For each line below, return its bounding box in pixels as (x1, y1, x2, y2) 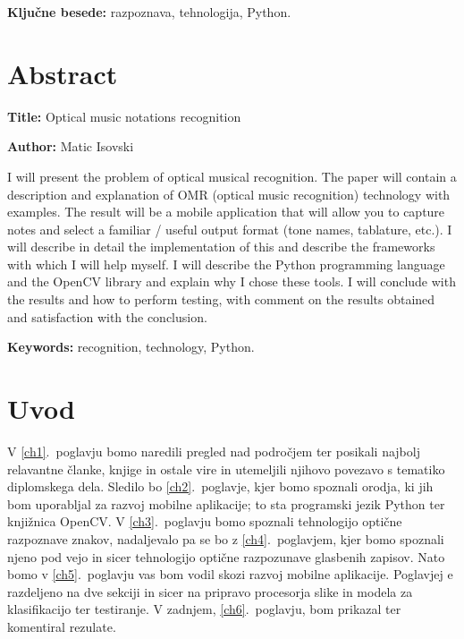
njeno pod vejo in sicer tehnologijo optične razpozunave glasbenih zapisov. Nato (7, 547, 445, 566)
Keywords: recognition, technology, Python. (7, 337, 255, 356)
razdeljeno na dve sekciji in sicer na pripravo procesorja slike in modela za (7, 582, 413, 601)
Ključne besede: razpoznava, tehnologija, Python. (7, 3, 291, 21)
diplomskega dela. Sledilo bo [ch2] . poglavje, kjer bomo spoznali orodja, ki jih (7, 477, 434, 496)
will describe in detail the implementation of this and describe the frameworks (7, 237, 435, 256)
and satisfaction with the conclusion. (7, 307, 207, 326)
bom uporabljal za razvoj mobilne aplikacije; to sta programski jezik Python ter (7, 494, 445, 513)
